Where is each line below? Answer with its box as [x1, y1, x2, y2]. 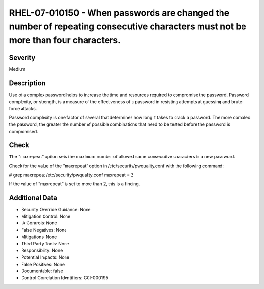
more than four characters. [9, 35, 121, 46]
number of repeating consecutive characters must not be [9, 21, 247, 32]
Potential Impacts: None [21, 254, 70, 260]
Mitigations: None [21, 234, 57, 240]
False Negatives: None [21, 227, 67, 233]
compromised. [9, 128, 39, 134]
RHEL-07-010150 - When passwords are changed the [9, 7, 230, 18]
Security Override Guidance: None [21, 206, 91, 212]
